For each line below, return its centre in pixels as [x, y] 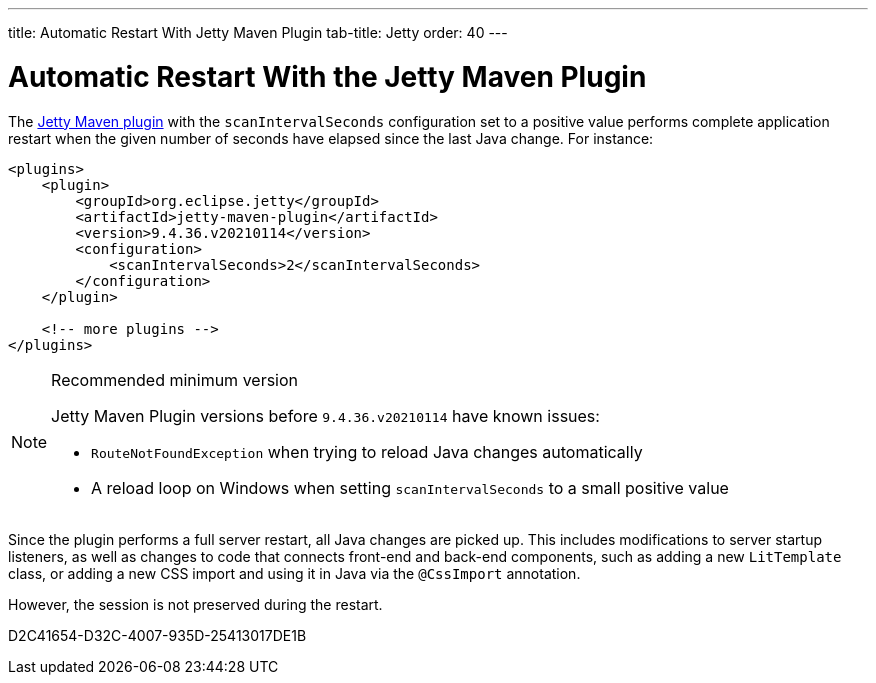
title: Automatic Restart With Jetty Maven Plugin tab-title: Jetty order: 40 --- [258, 32]
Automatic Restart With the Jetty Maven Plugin [327, 76]
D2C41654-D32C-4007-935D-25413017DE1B [157, 635]
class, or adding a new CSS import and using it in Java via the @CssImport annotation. [294, 573]
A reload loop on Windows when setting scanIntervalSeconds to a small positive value [410, 487]
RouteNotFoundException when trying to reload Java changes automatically [367, 451]
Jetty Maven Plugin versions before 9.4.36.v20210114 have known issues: [325, 415]
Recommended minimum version [175, 379]
